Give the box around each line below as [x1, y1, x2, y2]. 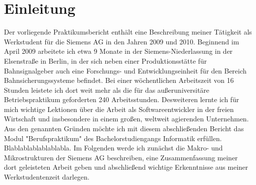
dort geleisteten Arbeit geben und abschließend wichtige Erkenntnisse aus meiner [4, 162, 248, 172]
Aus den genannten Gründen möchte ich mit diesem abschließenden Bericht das [4, 123, 244, 134]
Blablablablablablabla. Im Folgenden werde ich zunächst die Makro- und [4, 143, 223, 153]
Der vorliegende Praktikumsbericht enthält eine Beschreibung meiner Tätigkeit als [4, 27, 252, 37]
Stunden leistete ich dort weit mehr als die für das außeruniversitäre [4, 84, 210, 95]
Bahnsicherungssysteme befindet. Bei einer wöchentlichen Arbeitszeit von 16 [4, 75, 234, 85]
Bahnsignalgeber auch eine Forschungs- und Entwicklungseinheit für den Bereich [4, 65, 247, 75]
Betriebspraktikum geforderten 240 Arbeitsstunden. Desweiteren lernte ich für [4, 94, 239, 105]
